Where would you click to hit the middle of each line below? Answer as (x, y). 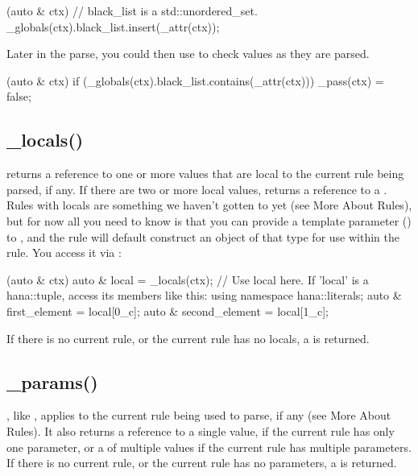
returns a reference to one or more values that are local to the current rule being (205, 174)
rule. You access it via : (64, 252)
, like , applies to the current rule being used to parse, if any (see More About (199, 415)
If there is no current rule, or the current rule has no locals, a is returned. (188, 338)
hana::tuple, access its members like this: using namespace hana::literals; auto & (204, 295)
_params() (52, 381)
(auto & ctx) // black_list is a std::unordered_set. (132, 10)
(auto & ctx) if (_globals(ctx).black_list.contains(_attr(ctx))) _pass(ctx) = (195, 80)
